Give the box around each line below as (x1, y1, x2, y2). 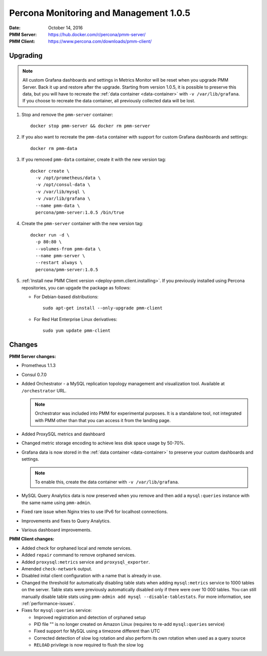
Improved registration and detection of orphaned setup (34, 614, 146, 620)
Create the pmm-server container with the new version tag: (21, 221, 143, 227)
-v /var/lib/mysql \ (35, 188, 86, 194)
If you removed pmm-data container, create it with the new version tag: (21, 156, 167, 163)
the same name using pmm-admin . (21, 500, 91, 506)
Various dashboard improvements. (21, 527, 91, 533)
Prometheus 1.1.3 (21, 363, 56, 369)
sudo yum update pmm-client (43, 328, 111, 333)
